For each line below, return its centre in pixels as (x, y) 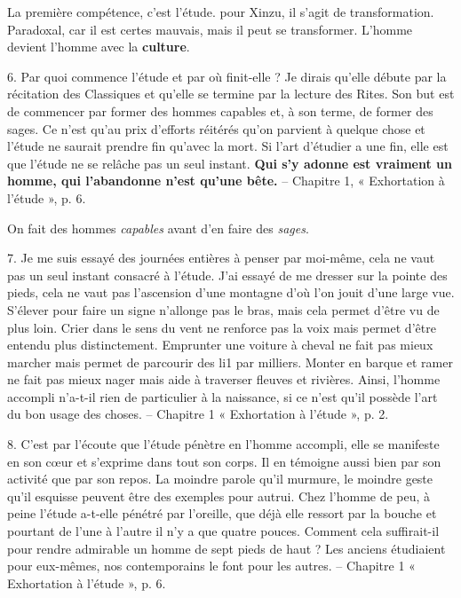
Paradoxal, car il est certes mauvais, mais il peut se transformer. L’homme (210, 29)
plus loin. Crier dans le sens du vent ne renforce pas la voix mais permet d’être (222, 327)
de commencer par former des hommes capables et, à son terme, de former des (220, 110)
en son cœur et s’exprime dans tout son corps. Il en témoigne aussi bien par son (224, 461)
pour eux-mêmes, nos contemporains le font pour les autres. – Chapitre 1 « (211, 566)
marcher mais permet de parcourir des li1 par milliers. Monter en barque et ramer (230, 362)
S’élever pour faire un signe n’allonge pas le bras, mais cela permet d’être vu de (223, 309)
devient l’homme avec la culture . (99, 47)
